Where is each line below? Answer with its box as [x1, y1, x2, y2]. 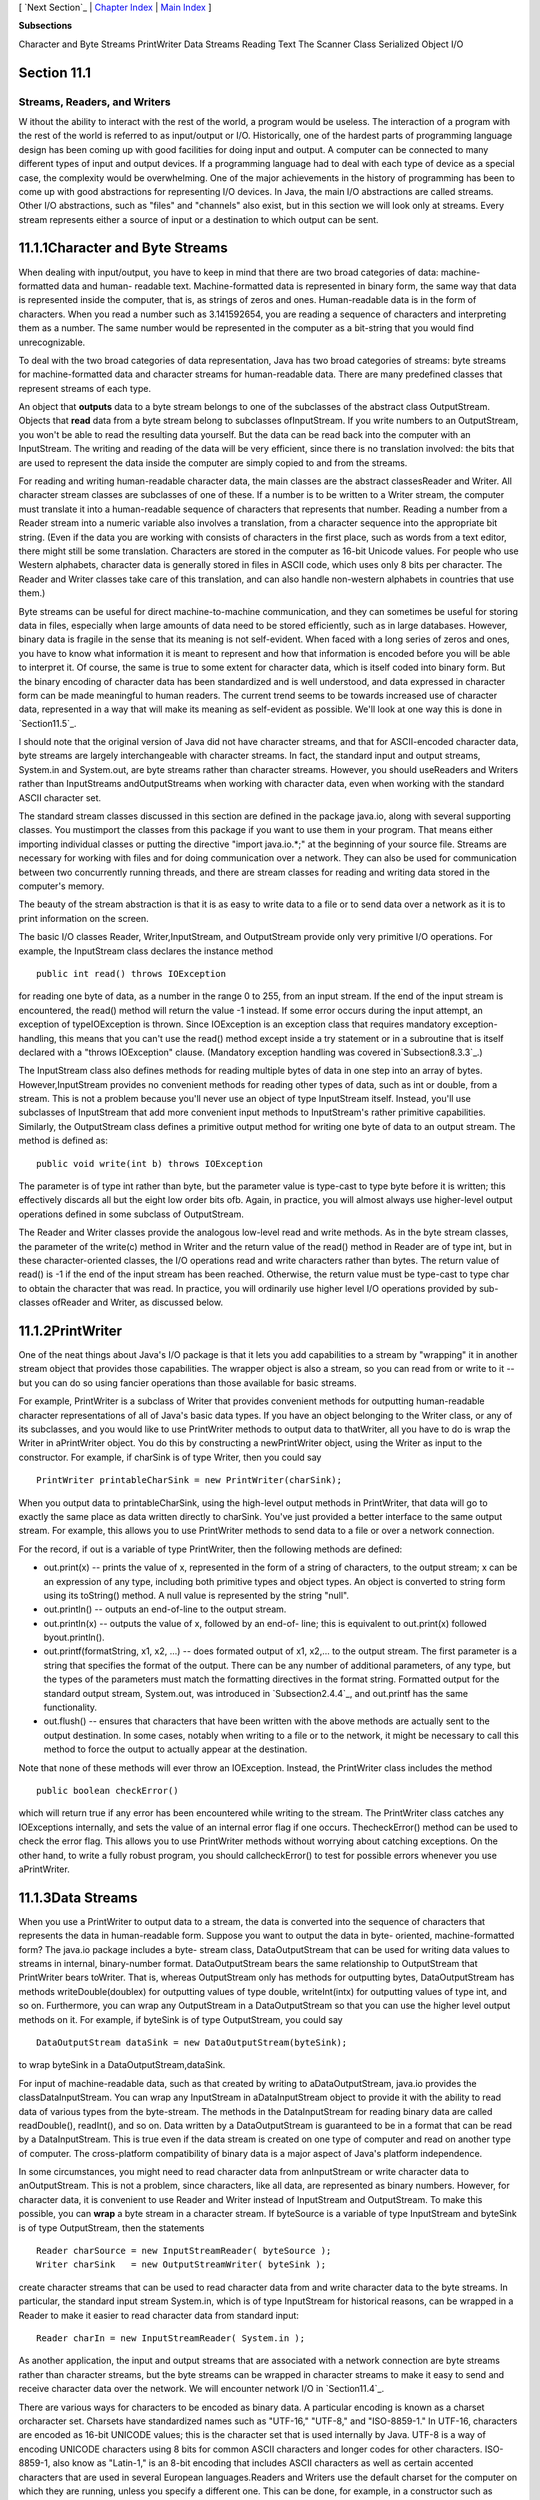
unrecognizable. [18, 336, 86, 348]
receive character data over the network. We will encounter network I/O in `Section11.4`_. [18, 2383, 385, 2395]
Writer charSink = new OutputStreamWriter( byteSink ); [36, 2259, 327, 2270]
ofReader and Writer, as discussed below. [51, 1296, 224, 1309]
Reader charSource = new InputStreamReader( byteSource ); [36, 2245, 332, 2257]
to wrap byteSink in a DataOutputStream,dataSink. [18, 2059, 226, 2071]
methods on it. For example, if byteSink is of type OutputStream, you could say [18, 2013, 344, 2025]
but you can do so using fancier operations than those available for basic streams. [18, 1376, 357, 1389]
